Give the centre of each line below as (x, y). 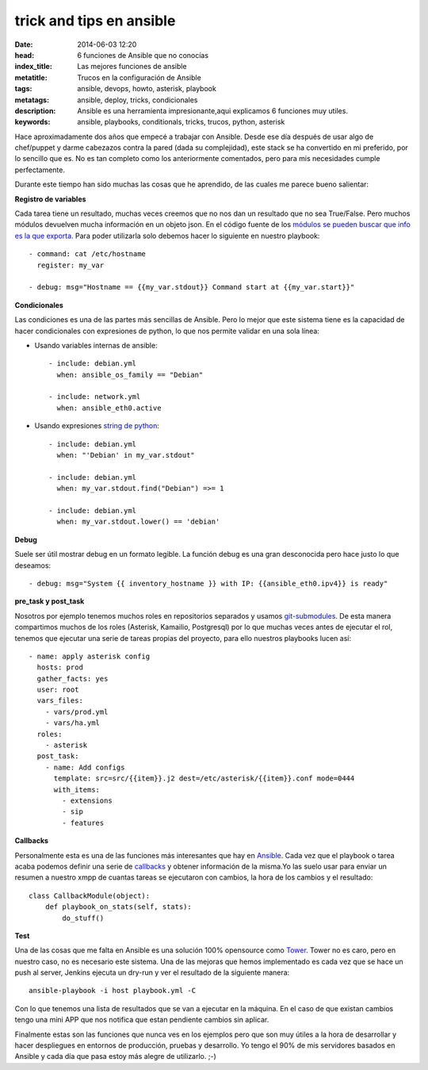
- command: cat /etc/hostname (88, 254)
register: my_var (71, 265)
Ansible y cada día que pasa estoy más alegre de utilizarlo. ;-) (116, 1057)
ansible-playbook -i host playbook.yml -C (113, 991)
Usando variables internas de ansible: (96, 345)
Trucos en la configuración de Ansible (139, 77)
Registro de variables (50, 199)
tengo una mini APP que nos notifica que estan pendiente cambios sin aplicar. (142, 1020)
